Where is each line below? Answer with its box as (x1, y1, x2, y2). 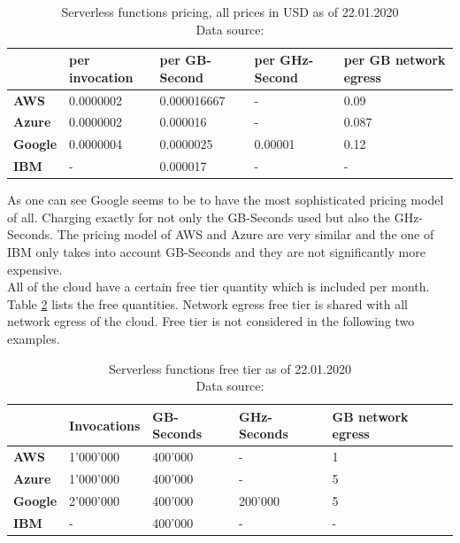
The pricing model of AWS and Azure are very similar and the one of (57, 225, 434, 244)
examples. (7, 330, 60, 347)
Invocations (69, 415, 141, 434)
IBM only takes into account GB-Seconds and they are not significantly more (7, 243, 425, 261)
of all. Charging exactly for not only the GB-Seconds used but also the (7, 207, 391, 226)
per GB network (343, 50, 446, 69)
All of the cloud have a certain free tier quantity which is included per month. (7, 277, 430, 296)
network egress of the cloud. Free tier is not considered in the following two (7, 312, 415, 330)
